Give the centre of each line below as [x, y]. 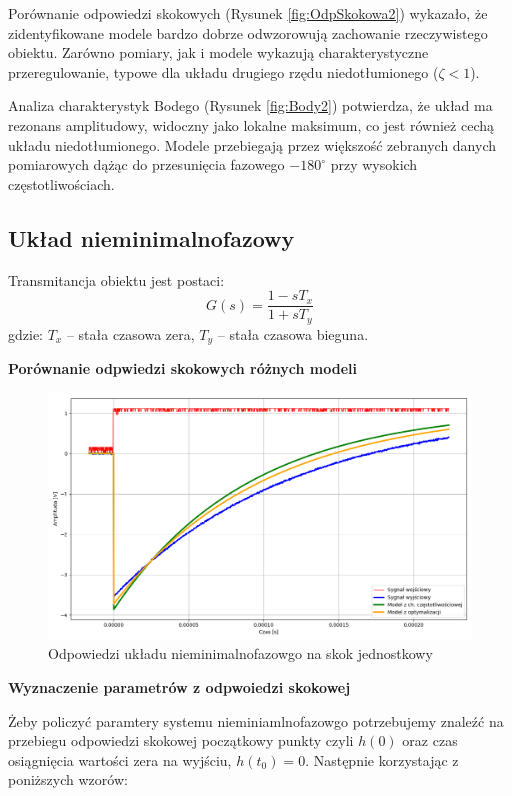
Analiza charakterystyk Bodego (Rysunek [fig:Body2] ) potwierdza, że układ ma [250, 105]
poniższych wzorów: [68, 779]
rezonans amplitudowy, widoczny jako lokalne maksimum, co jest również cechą [251, 124]
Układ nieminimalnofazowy [151, 237]
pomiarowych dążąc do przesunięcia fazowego [146, 164]
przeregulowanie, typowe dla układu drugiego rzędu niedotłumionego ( [223, 71]
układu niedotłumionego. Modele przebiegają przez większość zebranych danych [252, 144]
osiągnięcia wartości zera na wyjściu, [120, 759]
